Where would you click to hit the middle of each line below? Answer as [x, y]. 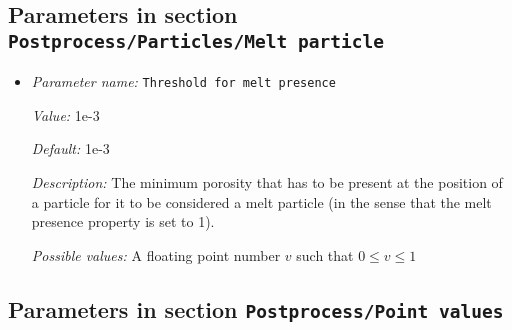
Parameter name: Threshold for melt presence [183, 81]
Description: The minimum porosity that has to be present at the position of [267, 182]
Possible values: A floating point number [156, 254]
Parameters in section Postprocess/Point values [256, 308]
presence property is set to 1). [123, 221]
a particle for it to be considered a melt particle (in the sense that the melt [261, 201]
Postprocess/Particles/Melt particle [196, 41]
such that [325, 254]
